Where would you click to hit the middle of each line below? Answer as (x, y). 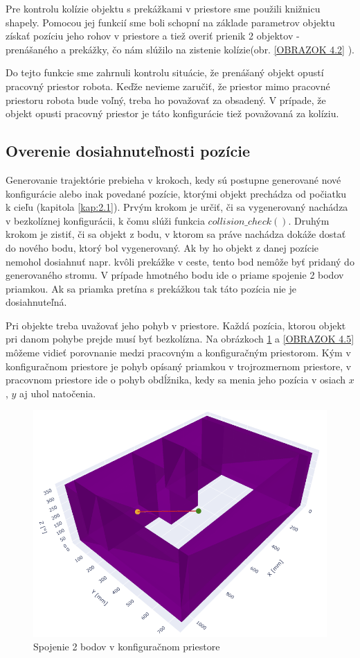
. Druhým (309, 220)
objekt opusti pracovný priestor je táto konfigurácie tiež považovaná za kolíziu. (172, 113)
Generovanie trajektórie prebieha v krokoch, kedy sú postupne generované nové (173, 179)
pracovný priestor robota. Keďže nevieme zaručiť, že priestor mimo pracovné (168, 86)
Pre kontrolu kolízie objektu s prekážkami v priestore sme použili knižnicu (163, 8)
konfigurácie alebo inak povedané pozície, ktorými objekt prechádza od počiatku (176, 193)
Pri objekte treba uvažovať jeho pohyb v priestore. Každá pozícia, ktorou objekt (176, 325)
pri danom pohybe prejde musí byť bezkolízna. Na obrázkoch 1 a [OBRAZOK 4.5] (180, 339)
